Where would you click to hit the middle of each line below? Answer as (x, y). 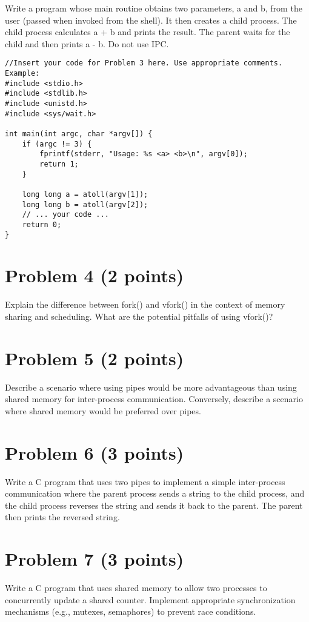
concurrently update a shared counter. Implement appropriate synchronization (150, 599)
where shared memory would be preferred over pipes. (103, 410)
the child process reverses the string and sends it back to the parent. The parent (154, 505)
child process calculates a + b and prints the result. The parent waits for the (148, 32)
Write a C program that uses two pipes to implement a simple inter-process (145, 481)
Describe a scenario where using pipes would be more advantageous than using (151, 387)
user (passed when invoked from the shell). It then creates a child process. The (151, 20)
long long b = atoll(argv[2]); (85, 204)
